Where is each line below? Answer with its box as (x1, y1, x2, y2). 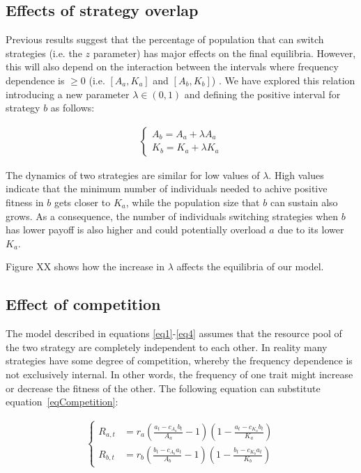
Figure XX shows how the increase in (6, 259, 164, 274)
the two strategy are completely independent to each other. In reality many (6, 339, 328, 354)
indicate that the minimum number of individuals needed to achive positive (6, 181, 328, 196)
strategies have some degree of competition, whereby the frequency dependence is (6, 353, 353, 368)
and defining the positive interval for (184, 86, 341, 101)
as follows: (50, 100, 95, 115)
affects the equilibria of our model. (176, 259, 324, 274)
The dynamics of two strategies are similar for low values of (6, 167, 260, 182)
